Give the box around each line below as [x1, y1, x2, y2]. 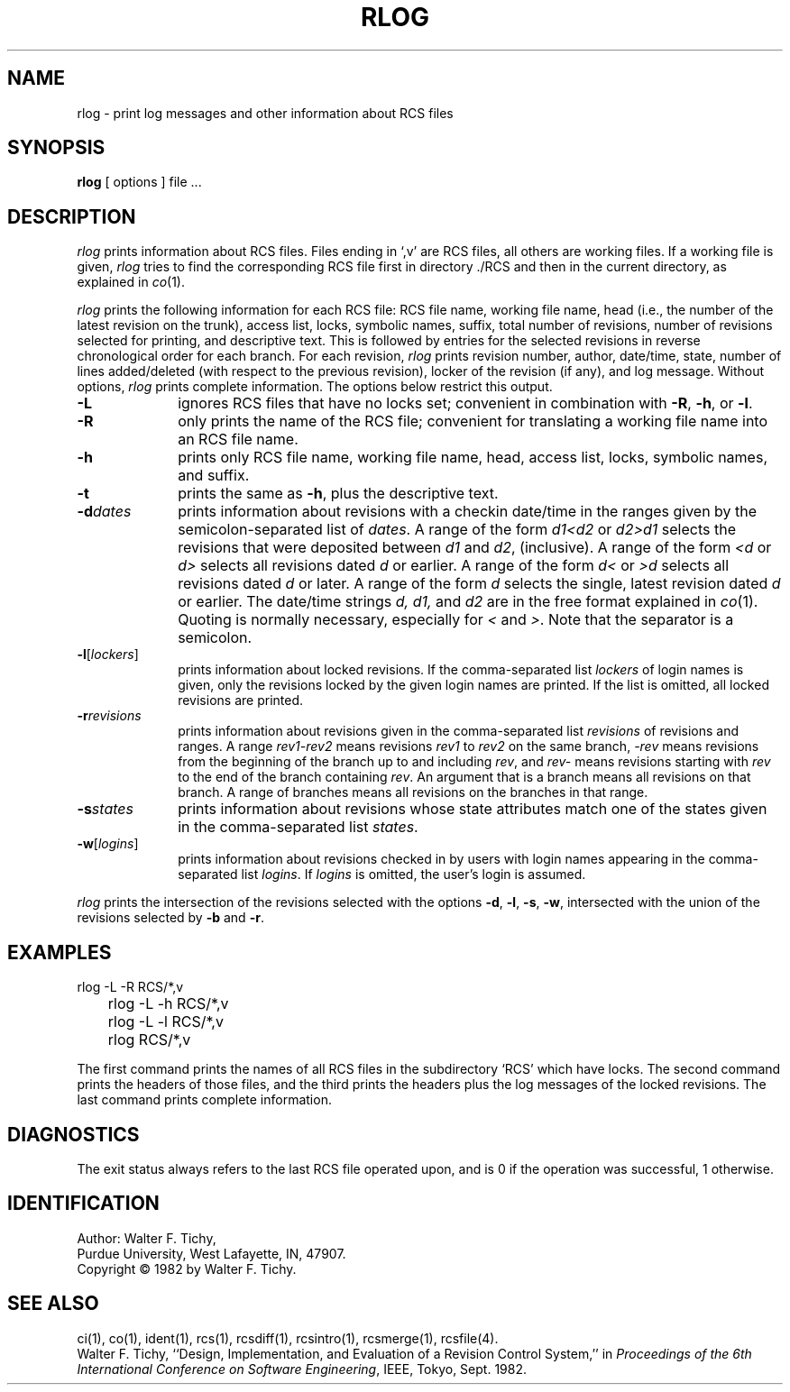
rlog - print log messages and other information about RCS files [77, 105, 454, 121]
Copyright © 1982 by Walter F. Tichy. [77, 1260, 297, 1277]
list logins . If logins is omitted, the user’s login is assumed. [241, 866, 586, 883]
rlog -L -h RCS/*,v [107, 994, 229, 1013]
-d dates [77, 502, 132, 521]
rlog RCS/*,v [107, 1030, 191, 1049]
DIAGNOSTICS [7, 1122, 140, 1146]
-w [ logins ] [77, 836, 139, 852]
